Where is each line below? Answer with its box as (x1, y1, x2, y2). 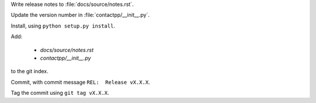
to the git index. (11, 68, 49, 75)
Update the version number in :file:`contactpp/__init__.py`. (11, 12, 150, 19)
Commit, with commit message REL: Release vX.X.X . (11, 78, 150, 85)
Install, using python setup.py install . (11, 22, 115, 29)
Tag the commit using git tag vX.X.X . (11, 90, 109, 97)
